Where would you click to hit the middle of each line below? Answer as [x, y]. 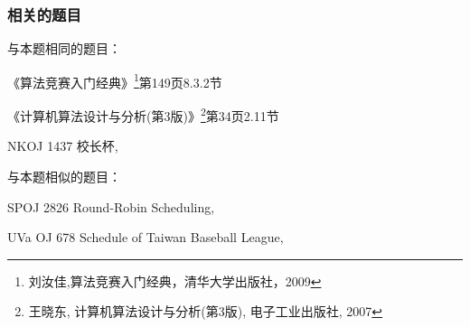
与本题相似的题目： [64, 176]
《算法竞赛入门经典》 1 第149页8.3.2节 [115, 80]
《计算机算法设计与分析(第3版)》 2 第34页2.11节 [143, 114]
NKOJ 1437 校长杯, [63, 146]
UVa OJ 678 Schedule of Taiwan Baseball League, [146, 237]
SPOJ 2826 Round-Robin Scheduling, [111, 206]
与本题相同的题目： [64, 48]
